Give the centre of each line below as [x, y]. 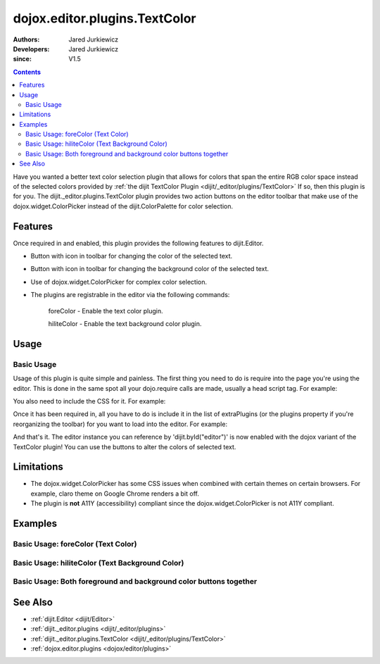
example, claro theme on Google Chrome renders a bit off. [115, 494]
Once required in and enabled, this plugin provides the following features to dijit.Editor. [138, 243]
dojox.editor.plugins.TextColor [104, 18]
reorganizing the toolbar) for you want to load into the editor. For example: [120, 424]
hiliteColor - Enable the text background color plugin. [125, 324]
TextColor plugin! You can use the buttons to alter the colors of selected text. [125, 446]
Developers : [31, 49]
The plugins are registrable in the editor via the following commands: [130, 295]
